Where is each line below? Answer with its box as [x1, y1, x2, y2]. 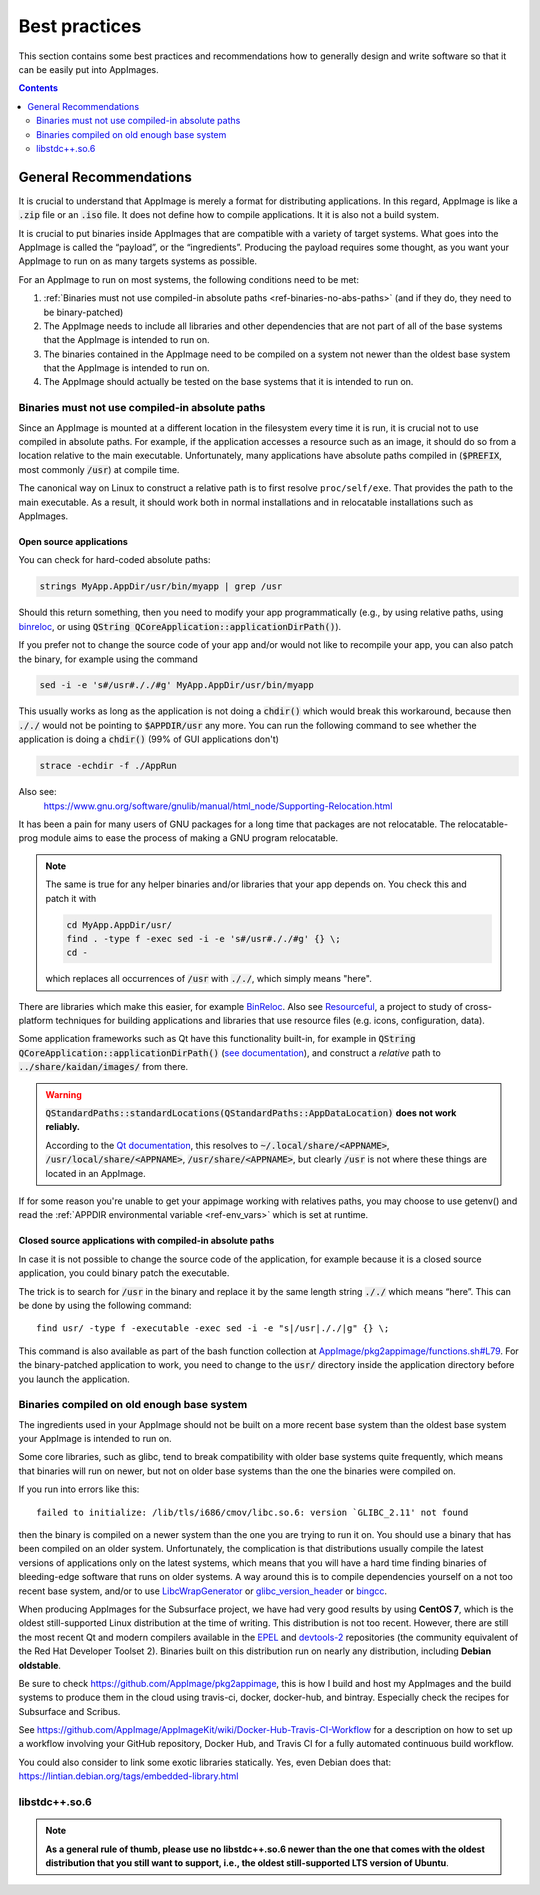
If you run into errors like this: [18, 1483, 140, 1495]
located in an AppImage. [45, 1167, 147, 1179]
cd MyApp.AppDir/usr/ [66, 919, 173, 930]
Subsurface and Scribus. [18, 1705, 121, 1717]
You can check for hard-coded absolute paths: [18, 554, 211, 566]
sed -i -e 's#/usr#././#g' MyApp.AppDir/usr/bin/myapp [39, 680, 314, 691]
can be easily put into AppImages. [18, 63, 159, 75]
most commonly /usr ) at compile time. [18, 463, 180, 475]
